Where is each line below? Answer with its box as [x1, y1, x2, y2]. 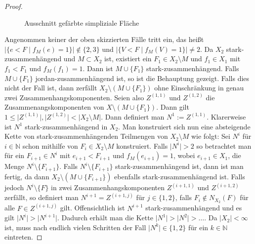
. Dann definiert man [101, 111, 165, 122]
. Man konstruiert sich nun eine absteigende [118, 121, 251, 131]
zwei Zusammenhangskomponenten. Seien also [4, 92, 144, 102]
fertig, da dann [4, 171, 49, 181]
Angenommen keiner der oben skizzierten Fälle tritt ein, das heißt [4, 34, 204, 44]
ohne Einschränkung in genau [154, 82, 244, 93]
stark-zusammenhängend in [25, 121, 108, 131]
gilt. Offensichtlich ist [60, 203, 125, 213]
